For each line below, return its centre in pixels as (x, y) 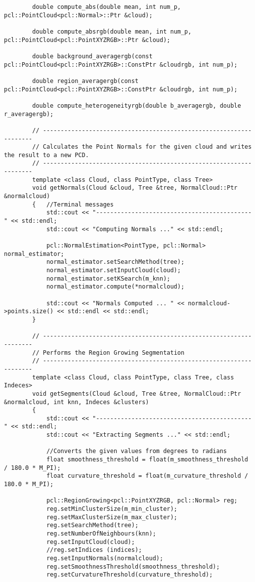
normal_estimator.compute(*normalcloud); (115, 287)
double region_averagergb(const (85, 81)
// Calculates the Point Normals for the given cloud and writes (142, 147)
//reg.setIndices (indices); (94, 550)
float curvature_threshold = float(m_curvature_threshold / (147, 476)
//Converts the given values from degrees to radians (137, 451)
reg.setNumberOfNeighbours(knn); (101, 534)
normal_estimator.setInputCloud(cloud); (113, 270)
